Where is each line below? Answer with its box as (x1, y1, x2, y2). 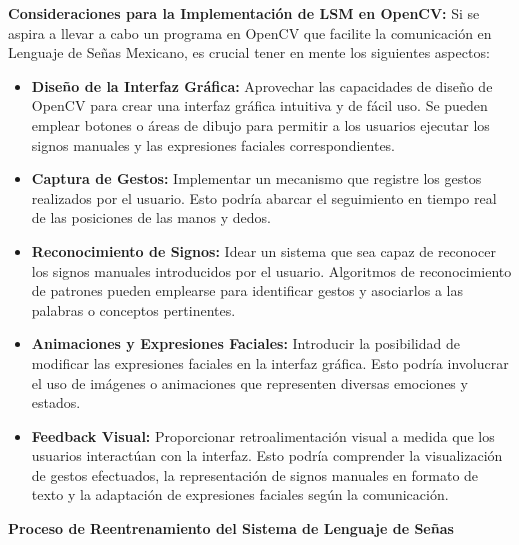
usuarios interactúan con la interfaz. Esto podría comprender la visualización (31, 445, 503, 466)
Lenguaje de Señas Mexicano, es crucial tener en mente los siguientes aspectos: (8, 42, 490, 63)
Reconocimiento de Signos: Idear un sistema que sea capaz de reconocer (31, 240, 496, 261)
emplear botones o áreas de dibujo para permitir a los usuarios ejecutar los (31, 114, 490, 135)
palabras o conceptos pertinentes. (31, 299, 236, 320)
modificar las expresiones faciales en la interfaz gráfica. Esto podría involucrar (31, 352, 509, 373)
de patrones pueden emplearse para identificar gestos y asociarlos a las (31, 280, 463, 301)
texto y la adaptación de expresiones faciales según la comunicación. (31, 484, 449, 505)
